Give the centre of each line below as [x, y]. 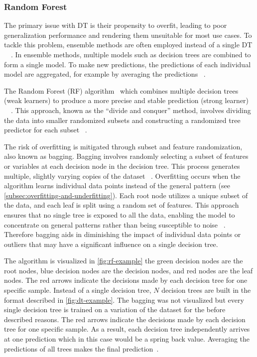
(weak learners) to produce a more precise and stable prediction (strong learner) [127, 100]
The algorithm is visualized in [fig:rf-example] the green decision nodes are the [124, 261]
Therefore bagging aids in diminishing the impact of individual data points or [123, 234]
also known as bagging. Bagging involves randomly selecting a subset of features [126, 156]
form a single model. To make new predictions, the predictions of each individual [128, 64]
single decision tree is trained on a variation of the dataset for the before [115, 309]
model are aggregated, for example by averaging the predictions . [105, 74]
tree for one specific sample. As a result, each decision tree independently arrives [127, 329]
